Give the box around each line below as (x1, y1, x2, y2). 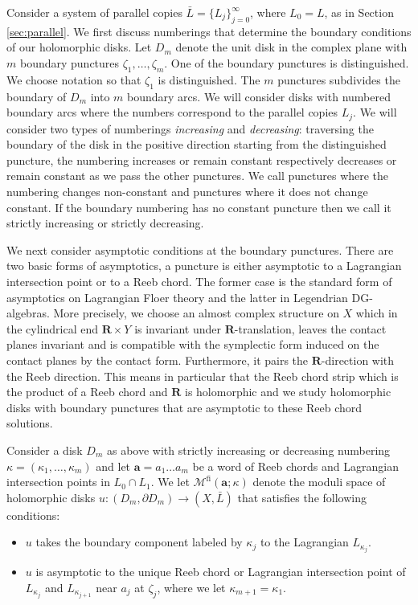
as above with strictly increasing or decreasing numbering (107, 441, 391, 458)
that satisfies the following (237, 488, 367, 505)
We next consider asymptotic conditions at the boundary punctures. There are (6, 241, 394, 258)
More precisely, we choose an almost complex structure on (53, 305, 339, 321)
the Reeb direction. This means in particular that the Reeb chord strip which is (6, 367, 399, 384)
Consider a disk (6, 441, 83, 458)
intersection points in (6, 473, 110, 490)
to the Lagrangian (260, 533, 349, 550)
